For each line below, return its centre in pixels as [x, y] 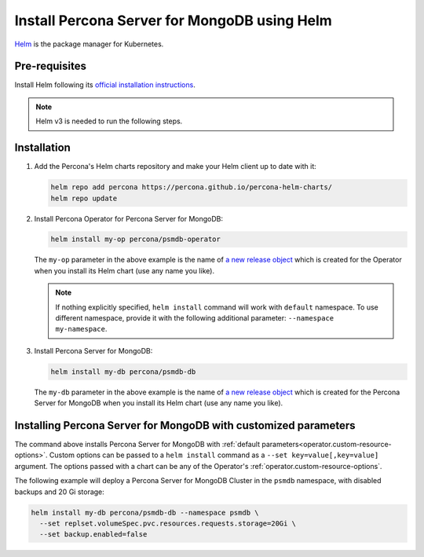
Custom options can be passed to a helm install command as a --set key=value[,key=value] [214, 455]
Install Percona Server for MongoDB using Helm [174, 20]
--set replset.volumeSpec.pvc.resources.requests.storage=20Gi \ [168, 524]
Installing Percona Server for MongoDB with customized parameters [185, 425]
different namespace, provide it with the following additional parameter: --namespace [194, 318]
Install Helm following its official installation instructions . [105, 85]
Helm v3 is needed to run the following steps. [109, 121]
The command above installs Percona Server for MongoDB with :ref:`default [137, 445]
